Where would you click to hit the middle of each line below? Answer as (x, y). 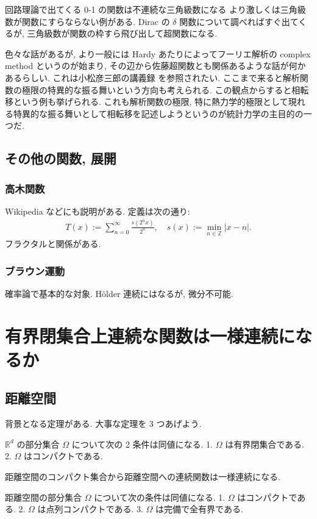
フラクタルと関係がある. (53, 244)
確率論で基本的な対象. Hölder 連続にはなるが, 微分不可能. (119, 293)
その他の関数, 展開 (61, 158)
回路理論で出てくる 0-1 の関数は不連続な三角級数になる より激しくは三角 (151, 9)
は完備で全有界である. (199, 509)
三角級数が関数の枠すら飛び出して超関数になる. (122, 33)
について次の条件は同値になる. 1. (160, 497)
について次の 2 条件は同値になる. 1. (142, 444)
